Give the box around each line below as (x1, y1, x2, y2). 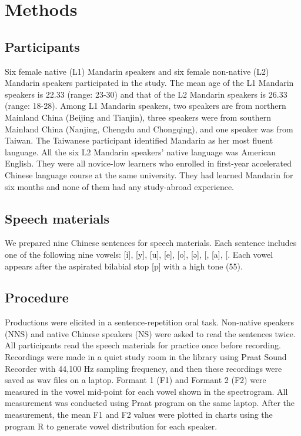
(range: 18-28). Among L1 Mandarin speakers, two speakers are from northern (5, 99, 286, 112)
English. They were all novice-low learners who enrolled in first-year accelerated (5, 157, 292, 169)
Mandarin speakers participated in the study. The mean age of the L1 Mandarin (5, 76, 294, 89)
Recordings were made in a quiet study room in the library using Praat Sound (5, 351, 287, 363)
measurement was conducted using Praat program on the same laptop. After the (5, 397, 295, 409)
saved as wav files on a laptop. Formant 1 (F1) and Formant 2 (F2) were (5, 374, 266, 386)
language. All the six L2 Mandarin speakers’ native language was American (5, 145, 276, 158)
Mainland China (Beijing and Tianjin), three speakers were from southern (5, 111, 271, 123)
